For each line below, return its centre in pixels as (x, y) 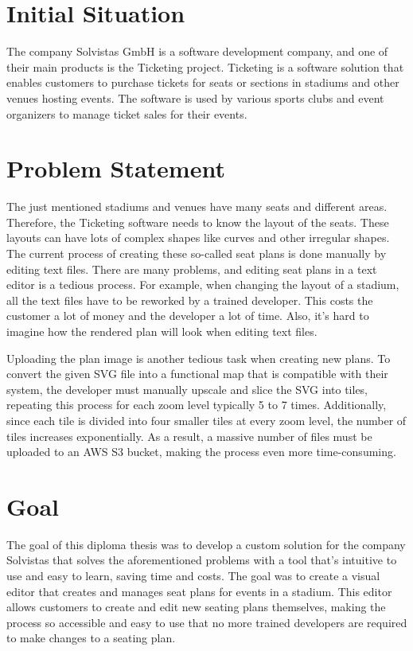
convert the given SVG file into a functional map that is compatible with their (197, 374)
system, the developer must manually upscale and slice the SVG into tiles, (187, 389)
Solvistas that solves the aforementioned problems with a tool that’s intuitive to (202, 560)
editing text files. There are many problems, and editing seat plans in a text (192, 269)
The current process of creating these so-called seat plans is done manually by (197, 253)
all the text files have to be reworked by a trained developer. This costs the (190, 300)
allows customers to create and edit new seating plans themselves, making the (196, 607)
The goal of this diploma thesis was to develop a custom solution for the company (206, 544)
